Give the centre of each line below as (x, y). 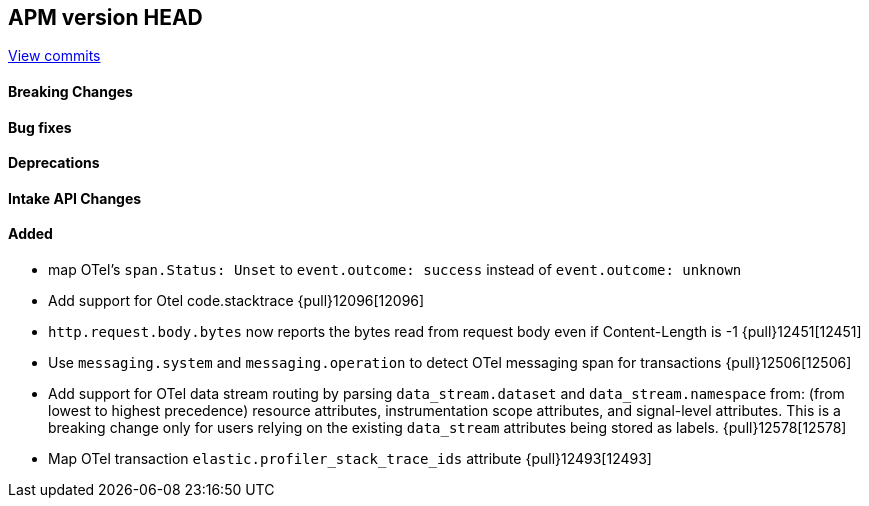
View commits (54, 56)
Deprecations (54, 163)
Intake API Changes (75, 198)
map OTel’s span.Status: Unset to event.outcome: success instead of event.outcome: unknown (395, 270)
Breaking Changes (70, 92)
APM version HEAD (105, 17)
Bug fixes (40, 127)
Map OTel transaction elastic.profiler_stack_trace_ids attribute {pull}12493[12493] (350, 459)
